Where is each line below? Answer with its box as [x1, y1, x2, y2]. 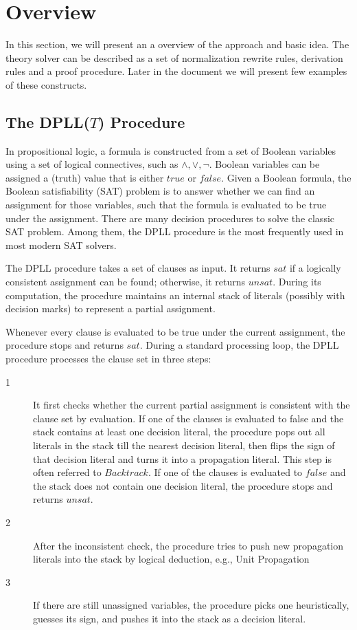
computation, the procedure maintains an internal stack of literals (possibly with [5, 287, 345, 302]
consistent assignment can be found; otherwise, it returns [5, 274, 246, 289]
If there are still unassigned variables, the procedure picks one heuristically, [33, 598, 349, 612]
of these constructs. [5, 77, 87, 91]
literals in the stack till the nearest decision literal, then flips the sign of [33, 437, 335, 452]
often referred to [33, 465, 102, 479]
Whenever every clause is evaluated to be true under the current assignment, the [5, 324, 345, 338]
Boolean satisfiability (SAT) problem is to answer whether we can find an [5, 184, 315, 198]
